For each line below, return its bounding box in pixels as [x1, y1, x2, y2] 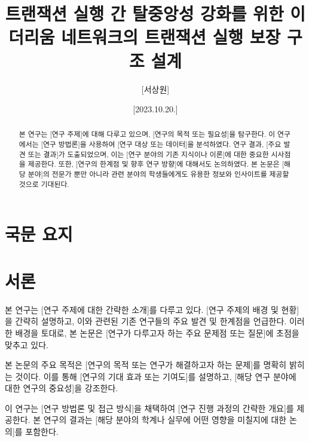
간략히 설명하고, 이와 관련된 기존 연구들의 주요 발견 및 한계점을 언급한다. [15, 315, 287, 327]
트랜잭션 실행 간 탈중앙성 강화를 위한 [5, 1, 284, 26]
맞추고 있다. [5, 338, 48, 351]
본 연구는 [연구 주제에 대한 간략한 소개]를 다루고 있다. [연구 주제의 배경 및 [5, 303, 279, 315]
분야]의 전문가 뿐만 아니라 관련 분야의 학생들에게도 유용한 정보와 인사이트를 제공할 [27, 169, 289, 179]
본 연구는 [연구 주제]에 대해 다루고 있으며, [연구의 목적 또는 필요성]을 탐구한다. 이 [19, 129, 276, 139]
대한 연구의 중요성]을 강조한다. [5, 382, 118, 394]
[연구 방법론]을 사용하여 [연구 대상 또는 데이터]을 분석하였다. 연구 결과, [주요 [41, 139, 282, 149]
